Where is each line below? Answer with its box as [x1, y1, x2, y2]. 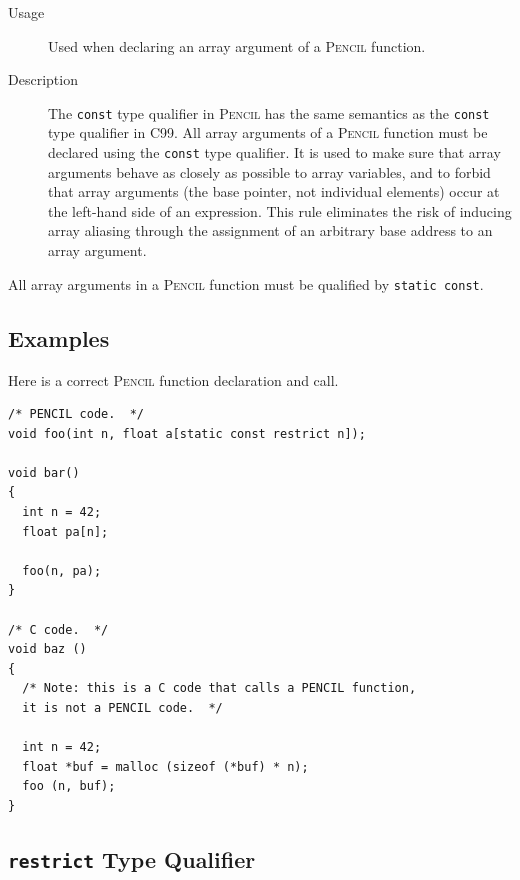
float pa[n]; [22, 524, 109, 539]
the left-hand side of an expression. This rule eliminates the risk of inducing [48, 200, 512, 221]
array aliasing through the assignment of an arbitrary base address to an [48, 220, 493, 241]
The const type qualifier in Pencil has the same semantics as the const [48, 102, 490, 123]
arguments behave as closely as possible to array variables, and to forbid [48, 161, 491, 182]
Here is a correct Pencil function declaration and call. [8, 369, 339, 390]
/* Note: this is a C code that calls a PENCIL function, [22, 681, 417, 696]
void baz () [8, 642, 87, 657]
